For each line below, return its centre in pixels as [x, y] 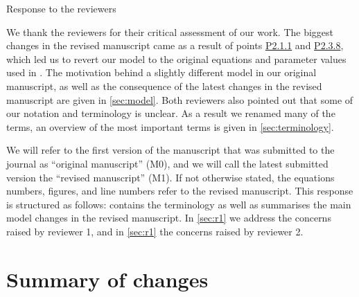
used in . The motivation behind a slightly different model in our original [161, 72]
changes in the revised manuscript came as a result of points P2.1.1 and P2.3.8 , [175, 45]
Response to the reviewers [61, 8]
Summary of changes [107, 279]
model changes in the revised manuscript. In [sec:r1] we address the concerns [169, 218]
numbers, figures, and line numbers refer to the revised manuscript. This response [180, 191]
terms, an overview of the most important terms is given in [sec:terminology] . [170, 126]
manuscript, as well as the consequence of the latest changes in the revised [164, 85]
